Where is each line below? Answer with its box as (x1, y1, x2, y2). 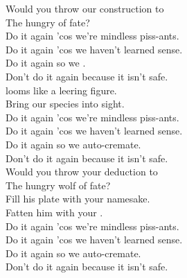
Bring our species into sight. (6, 96, 125, 111)
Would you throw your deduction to (6, 164, 158, 179)
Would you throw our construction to (6, 1, 164, 15)
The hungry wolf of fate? (6, 177, 111, 192)
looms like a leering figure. (6, 82, 117, 97)
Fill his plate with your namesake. (6, 191, 150, 206)
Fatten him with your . (6, 205, 103, 219)
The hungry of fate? (6, 15, 90, 29)
